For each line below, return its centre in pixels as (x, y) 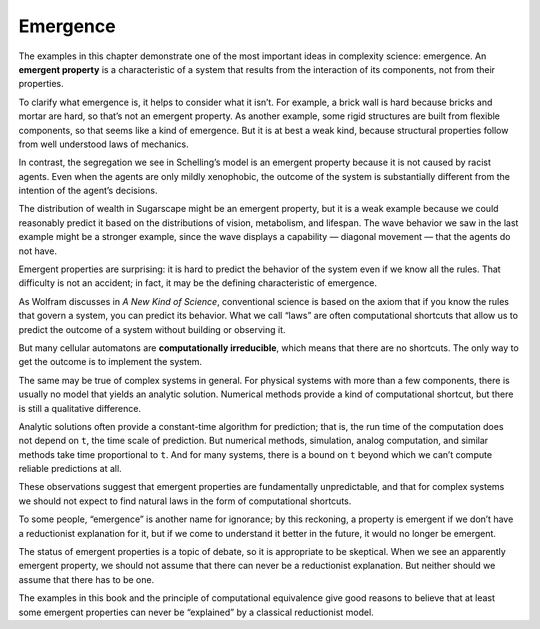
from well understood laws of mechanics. (103, 144)
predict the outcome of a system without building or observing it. (152, 329)
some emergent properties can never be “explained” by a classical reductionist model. (196, 612)
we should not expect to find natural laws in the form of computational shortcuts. (185, 501)
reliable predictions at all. (70, 469)
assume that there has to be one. (86, 579)
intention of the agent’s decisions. (88, 191)
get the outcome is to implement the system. (110, 362)
